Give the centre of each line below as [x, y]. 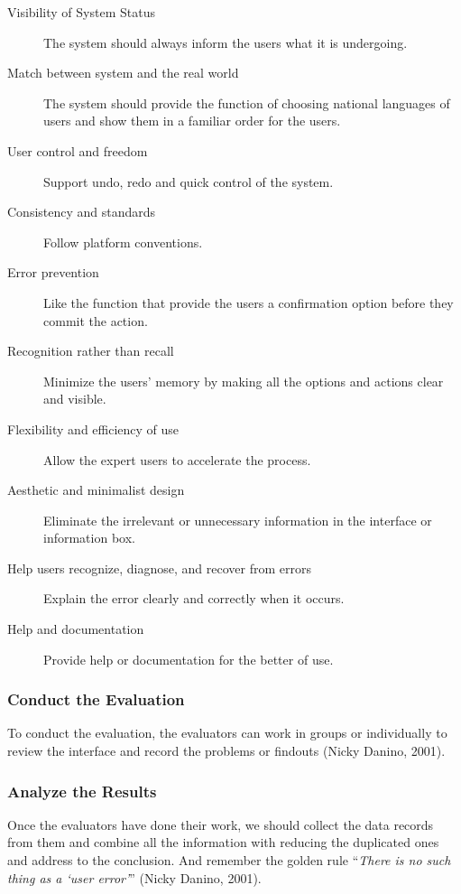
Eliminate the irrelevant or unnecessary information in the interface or [238, 520]
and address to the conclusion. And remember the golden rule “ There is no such [229, 860]
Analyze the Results [82, 791]
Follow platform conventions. [123, 242]
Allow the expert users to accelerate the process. [177, 459]
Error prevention [53, 272]
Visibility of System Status [81, 12]
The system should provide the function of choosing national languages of [247, 102]
